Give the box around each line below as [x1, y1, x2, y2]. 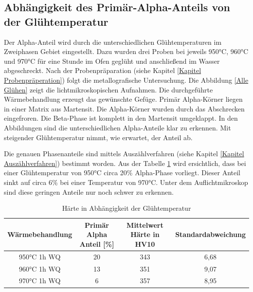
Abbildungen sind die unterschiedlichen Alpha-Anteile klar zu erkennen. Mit [4, 122, 231, 132]
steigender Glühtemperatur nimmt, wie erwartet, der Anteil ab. [4, 132, 193, 142]
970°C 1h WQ [18, 275, 61, 286]
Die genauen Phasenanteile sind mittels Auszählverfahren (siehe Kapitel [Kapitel [4, 148, 244, 159]
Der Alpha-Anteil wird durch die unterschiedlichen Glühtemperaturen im [4, 36, 222, 47]
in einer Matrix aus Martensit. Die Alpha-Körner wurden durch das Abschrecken [4, 103, 245, 113]
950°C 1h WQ [18, 251, 61, 261]
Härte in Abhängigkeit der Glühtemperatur [62, 203, 191, 213]
